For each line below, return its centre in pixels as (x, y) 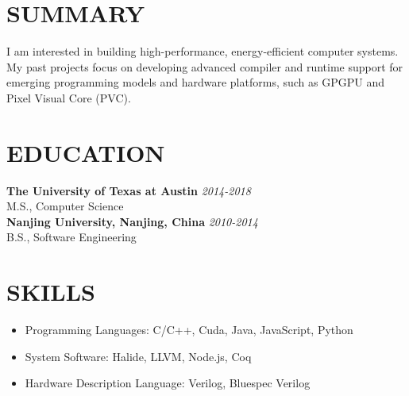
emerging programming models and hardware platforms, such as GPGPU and (195, 82)
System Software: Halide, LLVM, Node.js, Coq (138, 356)
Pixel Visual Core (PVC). (69, 97)
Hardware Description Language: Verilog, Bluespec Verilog (168, 383)
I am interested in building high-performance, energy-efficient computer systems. (203, 51)
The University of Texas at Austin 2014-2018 (129, 190)
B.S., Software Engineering (71, 237)
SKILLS (51, 292)
